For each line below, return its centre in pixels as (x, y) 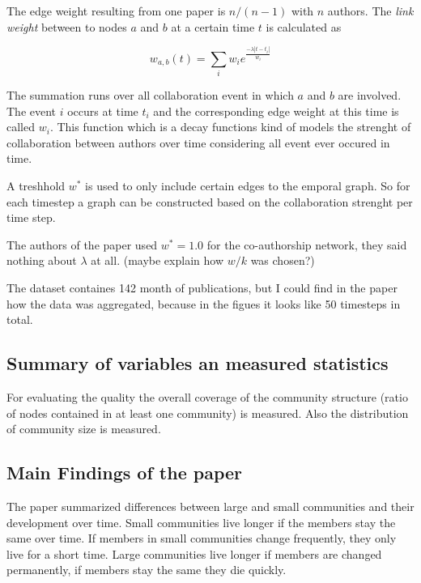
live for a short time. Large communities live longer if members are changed (194, 553)
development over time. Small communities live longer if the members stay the (201, 522)
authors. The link (370, 11)
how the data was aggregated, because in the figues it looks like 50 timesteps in (204, 303)
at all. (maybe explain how (157, 260)
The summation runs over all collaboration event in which (150, 95)
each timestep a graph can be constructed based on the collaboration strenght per (210, 201)
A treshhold (36, 185)
